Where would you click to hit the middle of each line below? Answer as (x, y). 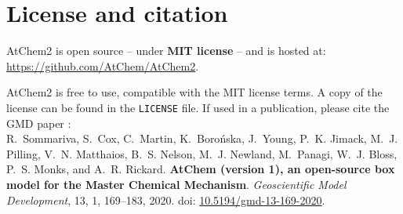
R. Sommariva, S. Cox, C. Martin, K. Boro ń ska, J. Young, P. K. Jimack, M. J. (202, 138)
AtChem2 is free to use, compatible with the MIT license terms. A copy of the (194, 92)
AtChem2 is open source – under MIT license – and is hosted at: (166, 51)
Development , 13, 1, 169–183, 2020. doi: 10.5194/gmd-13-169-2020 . (166, 199)
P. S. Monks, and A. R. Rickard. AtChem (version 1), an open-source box (201, 169)
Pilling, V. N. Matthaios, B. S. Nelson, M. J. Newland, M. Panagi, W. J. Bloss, (202, 153)
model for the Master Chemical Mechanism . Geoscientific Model (176, 184)
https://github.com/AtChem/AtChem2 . (103, 65)
